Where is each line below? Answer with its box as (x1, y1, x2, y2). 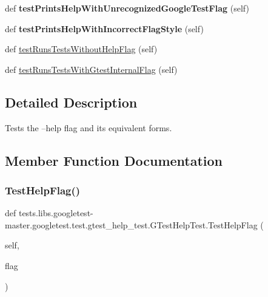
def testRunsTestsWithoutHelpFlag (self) (5, 43, 158, 55)
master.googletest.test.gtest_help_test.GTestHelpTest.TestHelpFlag (5, 218, 258, 231)
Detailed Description (5, 92, 138, 111)
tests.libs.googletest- (18, 207, 93, 219)
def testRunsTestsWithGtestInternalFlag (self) (5, 63, 178, 75)
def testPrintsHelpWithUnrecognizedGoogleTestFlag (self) (5, 2, 249, 14)
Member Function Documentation (5, 151, 223, 169)
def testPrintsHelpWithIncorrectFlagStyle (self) (5, 22, 204, 35)
